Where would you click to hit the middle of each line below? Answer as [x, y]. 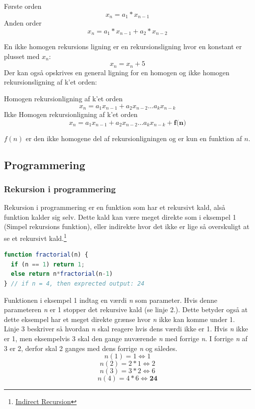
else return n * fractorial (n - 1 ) [62, 274]
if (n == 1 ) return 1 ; [48, 264]
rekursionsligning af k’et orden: [51, 82]
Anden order [23, 23]
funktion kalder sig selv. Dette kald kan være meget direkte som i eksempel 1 [120, 217]
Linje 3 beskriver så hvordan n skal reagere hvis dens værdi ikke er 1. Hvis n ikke [126, 329]
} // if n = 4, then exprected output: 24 [74, 283]
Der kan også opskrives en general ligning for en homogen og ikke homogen [117, 72]
